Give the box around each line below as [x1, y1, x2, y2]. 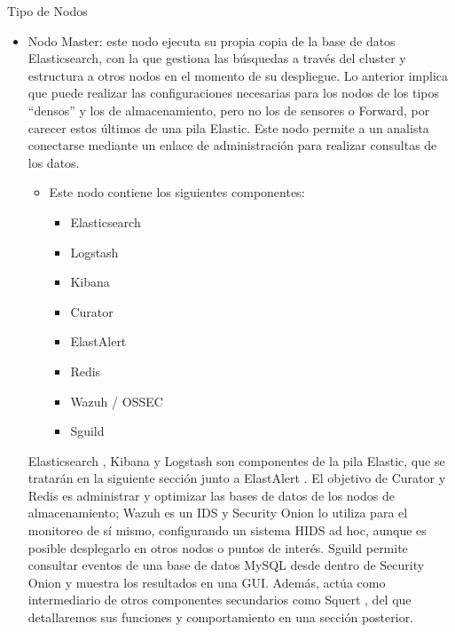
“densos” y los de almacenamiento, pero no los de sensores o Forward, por [27, 100, 430, 119]
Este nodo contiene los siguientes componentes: [49, 183, 305, 201]
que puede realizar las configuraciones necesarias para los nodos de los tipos [27, 83, 439, 102]
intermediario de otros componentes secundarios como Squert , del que [27, 590, 412, 609]
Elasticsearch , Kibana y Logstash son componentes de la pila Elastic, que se [27, 451, 445, 470]
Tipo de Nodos [7, 2, 88, 20]
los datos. [27, 153, 80, 171]
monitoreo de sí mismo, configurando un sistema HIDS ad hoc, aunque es [27, 521, 427, 540]
